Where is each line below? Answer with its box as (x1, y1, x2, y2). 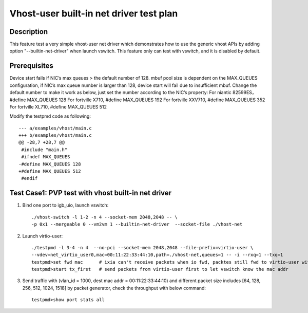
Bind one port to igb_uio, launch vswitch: (22, 202, 109, 208)
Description (9, 27, 48, 36)
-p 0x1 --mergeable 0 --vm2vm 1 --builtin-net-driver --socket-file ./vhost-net (31, 222, 243, 227)
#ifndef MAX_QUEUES (21, 154, 70, 160)
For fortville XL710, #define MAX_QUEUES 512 (9, 103, 107, 110)
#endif (21, 175, 38, 181)
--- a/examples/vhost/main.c (18, 125, 92, 131)
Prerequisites (9, 62, 53, 70)
